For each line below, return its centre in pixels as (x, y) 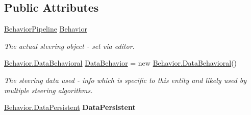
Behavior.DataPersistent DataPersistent (70, 107)
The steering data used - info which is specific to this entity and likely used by (125, 80)
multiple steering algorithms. (48, 90)
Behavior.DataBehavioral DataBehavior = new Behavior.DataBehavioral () (121, 63)
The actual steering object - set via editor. (69, 46)
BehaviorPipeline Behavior (46, 29)
